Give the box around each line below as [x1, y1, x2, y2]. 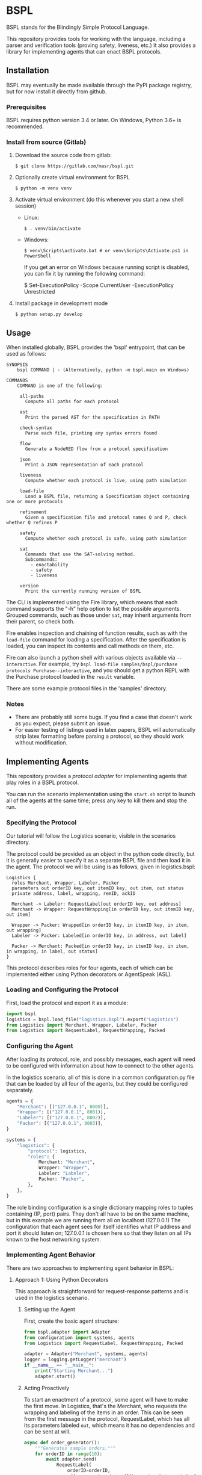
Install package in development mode [14, 300, 108, 307]
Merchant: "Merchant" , [38, 1159, 96, 1165]
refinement [19, 509, 47, 515]
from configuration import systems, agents [23, 1334, 135, 1341]
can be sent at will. [23, 1427, 71, 1435]
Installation [6, 66, 49, 76]
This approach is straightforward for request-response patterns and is [14, 1287, 189, 1294]
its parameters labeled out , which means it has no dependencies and [23, 1421, 195, 1429]
